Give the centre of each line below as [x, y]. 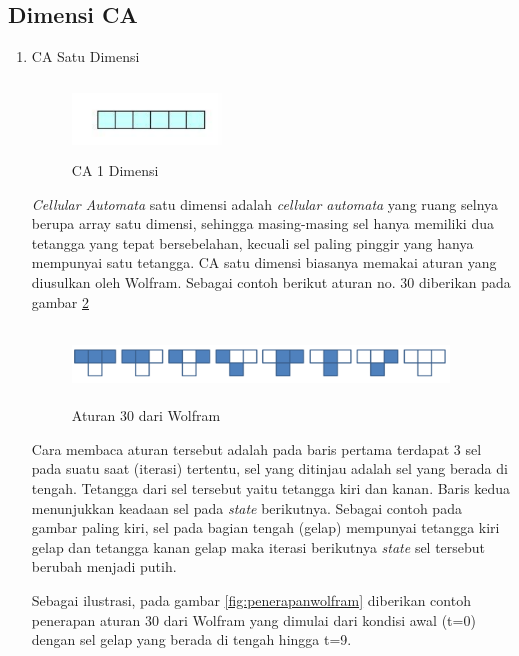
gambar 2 [60, 301]
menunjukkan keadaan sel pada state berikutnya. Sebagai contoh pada [246, 507]
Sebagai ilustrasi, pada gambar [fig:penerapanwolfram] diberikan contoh [251, 600]
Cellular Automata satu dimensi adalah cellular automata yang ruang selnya [265, 203]
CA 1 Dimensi [115, 169]
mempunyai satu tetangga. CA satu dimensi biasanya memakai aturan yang [264, 262]
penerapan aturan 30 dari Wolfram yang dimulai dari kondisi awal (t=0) [253, 619]
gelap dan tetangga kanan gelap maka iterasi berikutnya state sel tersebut [258, 546]
